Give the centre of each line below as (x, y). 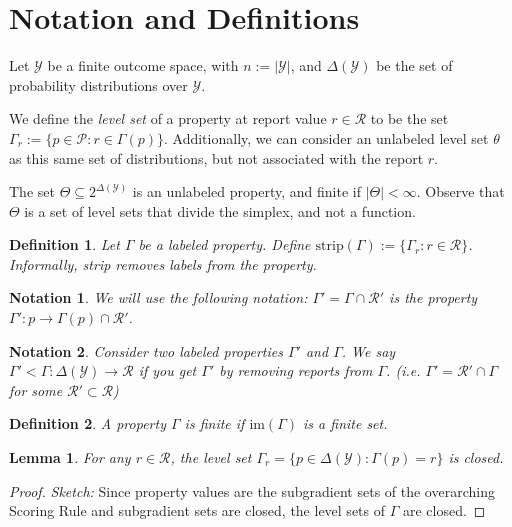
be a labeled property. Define (224, 244)
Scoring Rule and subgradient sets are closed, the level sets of (197, 510)
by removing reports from (296, 370)
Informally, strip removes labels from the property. (163, 263)
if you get (167, 370)
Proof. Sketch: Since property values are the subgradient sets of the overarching (252, 490)
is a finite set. (345, 423)
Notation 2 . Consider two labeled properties (146, 350)
